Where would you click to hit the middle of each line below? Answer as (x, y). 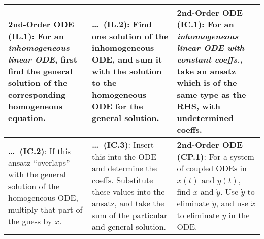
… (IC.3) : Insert (123, 145)
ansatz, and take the (128, 203)
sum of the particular (130, 215)
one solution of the (130, 36)
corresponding (37, 94)
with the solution (127, 71)
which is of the (207, 83)
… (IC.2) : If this (40, 151)
